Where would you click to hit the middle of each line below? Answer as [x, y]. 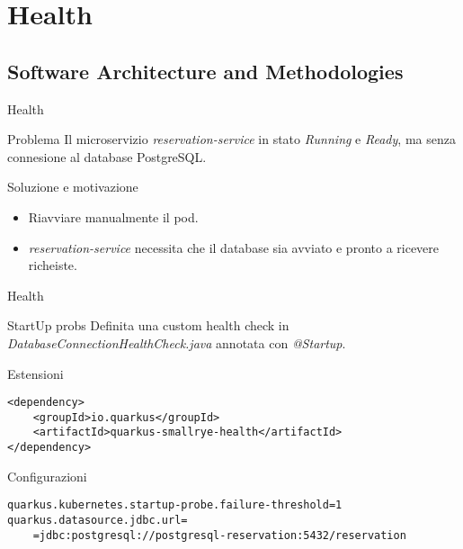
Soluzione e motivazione [73, 187]
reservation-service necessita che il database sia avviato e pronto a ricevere [234, 247]
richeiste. [53, 265]
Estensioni [36, 373]
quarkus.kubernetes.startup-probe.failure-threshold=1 [175, 505]
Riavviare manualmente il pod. [113, 216]
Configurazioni [47, 476]
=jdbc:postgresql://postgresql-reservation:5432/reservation [219, 535]
